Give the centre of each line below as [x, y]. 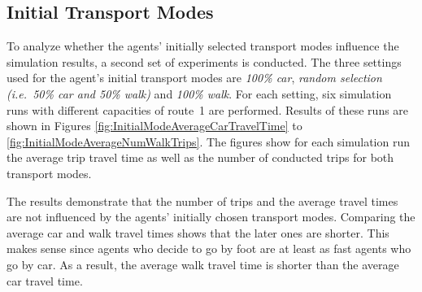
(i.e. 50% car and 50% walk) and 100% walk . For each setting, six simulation [199, 93]
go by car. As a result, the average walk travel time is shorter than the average [203, 264]
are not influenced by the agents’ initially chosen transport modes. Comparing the [211, 217]
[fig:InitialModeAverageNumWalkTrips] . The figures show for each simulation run [209, 141]
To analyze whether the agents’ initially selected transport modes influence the [203, 46]
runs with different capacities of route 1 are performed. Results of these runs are [208, 109]
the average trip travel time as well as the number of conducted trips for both [200, 157]
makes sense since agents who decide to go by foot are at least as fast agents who [209, 248]
